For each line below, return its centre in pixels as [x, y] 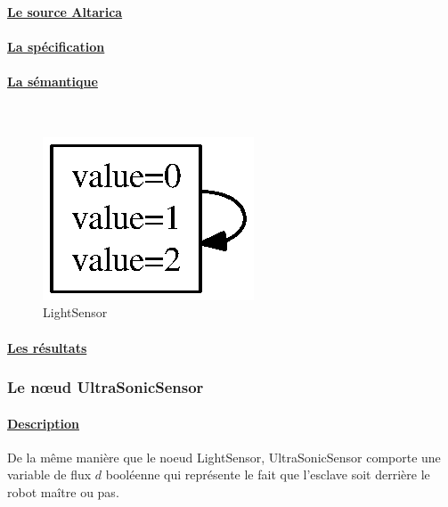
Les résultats [47, 347]
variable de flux [49, 474]
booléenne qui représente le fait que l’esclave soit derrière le [268, 474]
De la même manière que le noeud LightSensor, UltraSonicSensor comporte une [224, 457]
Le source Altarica [65, 11]
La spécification [56, 46]
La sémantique [53, 81]
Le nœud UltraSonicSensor [106, 387]
